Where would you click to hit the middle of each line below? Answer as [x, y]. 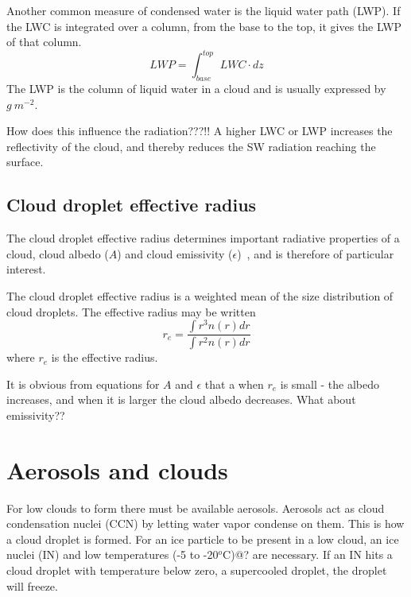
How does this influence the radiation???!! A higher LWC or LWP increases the [200, 131]
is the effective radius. [105, 357]
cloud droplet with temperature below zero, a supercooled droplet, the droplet [197, 570]
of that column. [44, 42]
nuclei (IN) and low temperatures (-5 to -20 [112, 554]
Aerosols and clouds [117, 469]
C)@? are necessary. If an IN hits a [308, 554]
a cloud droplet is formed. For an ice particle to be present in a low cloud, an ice [203, 539]
